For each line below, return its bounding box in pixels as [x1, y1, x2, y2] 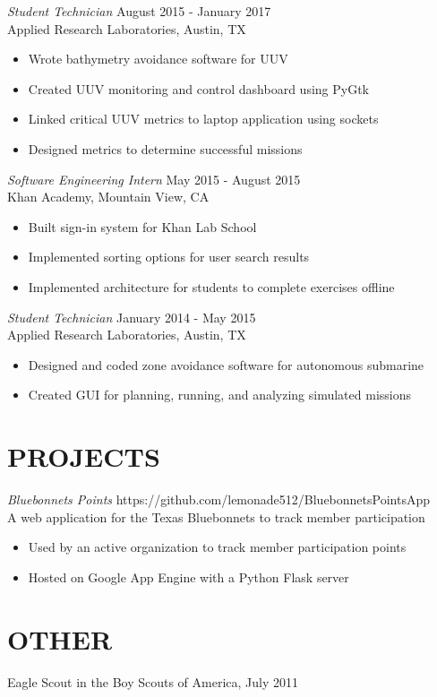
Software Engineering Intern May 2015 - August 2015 [7, 169, 301, 188]
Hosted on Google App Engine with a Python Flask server [28, 567, 349, 586]
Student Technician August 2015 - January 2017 [7, 2, 271, 20]
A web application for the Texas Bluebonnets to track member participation [7, 507, 425, 526]
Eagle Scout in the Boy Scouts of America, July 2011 [7, 672, 299, 691]
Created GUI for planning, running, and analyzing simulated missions [28, 385, 411, 404]
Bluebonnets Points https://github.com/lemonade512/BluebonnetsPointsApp [7, 490, 430, 509]
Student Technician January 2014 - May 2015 [7, 307, 256, 326]
